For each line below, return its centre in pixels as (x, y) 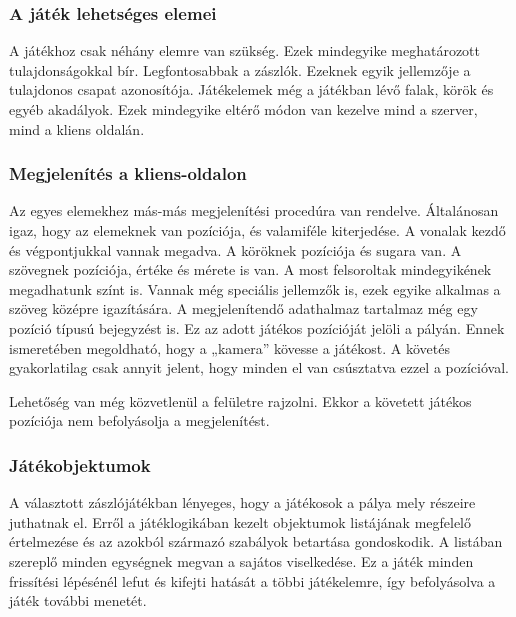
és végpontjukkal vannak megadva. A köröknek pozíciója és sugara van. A (235, 249)
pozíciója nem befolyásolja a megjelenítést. (139, 420)
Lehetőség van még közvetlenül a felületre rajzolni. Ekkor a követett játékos (240, 400)
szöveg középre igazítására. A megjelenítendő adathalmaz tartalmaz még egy (243, 308)
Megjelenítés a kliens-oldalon (128, 173)
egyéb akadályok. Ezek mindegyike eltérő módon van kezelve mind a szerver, (243, 109)
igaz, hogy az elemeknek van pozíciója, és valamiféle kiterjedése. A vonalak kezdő (257, 230)
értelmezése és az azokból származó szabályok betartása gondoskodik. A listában (256, 541)
